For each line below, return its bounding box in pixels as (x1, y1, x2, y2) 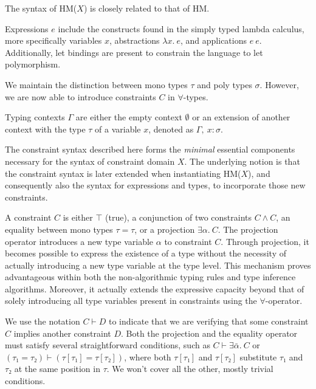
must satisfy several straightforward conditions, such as (5, 339, 210, 351)
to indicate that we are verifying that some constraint (109, 315, 309, 328)
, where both (124, 350, 171, 363)
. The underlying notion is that (184, 154, 300, 167)
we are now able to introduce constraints (5, 90, 156, 103)
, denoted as (148, 122, 194, 135)
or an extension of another (192, 111, 290, 123)
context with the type (5, 122, 86, 135)
